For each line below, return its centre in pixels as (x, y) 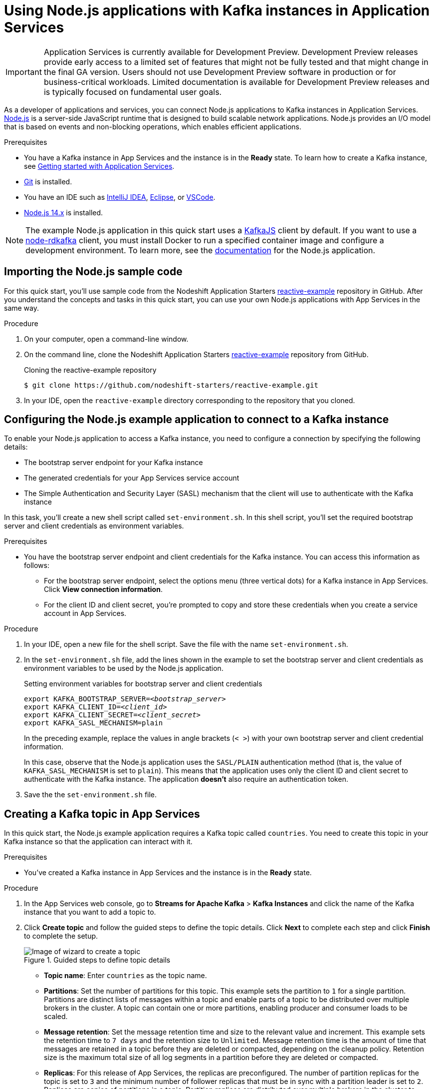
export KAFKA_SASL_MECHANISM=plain (94, 723)
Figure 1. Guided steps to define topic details (97, 960)
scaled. (56, 1017)
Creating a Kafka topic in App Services (102, 814)
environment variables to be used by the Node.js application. (124, 668)
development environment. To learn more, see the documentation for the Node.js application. (201, 250)
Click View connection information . (103, 589)
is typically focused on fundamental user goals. (133, 92)
